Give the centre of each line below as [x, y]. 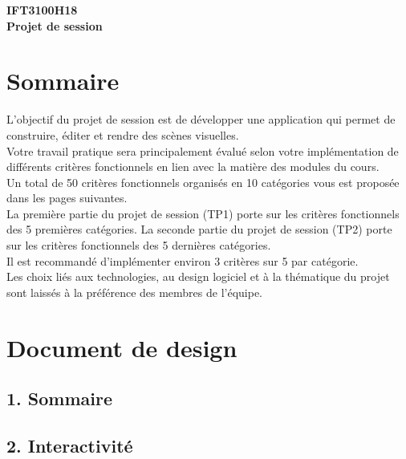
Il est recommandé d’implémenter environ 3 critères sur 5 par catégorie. [183, 260]
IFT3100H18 [42, 10]
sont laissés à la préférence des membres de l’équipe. [135, 292]
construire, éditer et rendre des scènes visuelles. [123, 134]
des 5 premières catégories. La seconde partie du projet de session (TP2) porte [199, 229]
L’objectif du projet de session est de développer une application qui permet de [201, 119]
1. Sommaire [60, 398]
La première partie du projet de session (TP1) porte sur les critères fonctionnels [203, 213]
